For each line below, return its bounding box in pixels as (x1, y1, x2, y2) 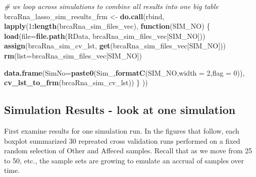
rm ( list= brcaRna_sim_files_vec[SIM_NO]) (4, 50, 142, 61)
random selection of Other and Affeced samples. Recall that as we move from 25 (4, 145, 252, 156)
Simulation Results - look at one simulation (4, 102, 236, 117)
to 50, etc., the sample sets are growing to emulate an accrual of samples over (4, 155, 244, 165)
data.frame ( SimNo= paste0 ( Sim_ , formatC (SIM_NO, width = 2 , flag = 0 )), (4, 67, 245, 78)
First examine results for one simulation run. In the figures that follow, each (4, 125, 239, 136)
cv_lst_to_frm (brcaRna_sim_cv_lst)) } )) (4, 77, 148, 88)
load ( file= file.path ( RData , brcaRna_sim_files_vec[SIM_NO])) (4, 30, 206, 41)
